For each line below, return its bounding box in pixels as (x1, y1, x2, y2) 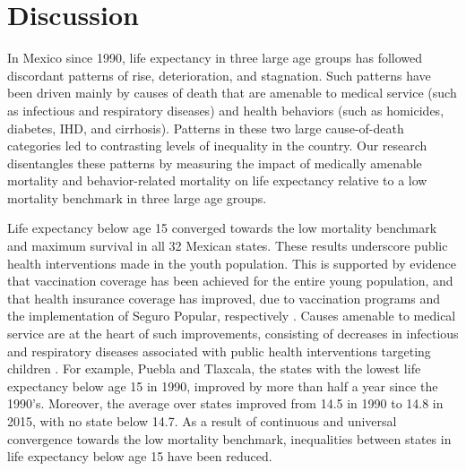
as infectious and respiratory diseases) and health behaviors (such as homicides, (7, 100, 444, 119)
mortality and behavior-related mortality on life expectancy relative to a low (7, 171, 427, 190)
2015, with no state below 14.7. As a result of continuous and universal (7, 412, 397, 430)
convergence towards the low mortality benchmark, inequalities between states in (7, 429, 452, 448)
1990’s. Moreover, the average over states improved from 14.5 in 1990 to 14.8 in (7, 394, 444, 413)
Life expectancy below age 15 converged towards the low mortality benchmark (7, 218, 437, 237)
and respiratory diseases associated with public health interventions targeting (7, 341, 431, 360)
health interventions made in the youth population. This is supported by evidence (7, 253, 456, 272)
